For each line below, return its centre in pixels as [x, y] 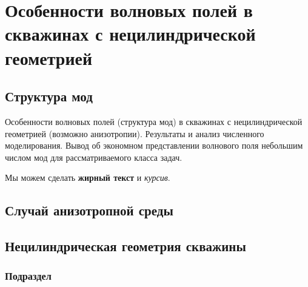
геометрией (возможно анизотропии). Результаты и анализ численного [135, 133]
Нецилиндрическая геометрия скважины [126, 246]
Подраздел [28, 276]
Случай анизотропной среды [89, 210]
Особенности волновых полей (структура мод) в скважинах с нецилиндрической [154, 121]
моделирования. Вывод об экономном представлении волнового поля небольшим [154, 145]
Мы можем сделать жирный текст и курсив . [88, 177]
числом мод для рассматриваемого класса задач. [94, 157]
